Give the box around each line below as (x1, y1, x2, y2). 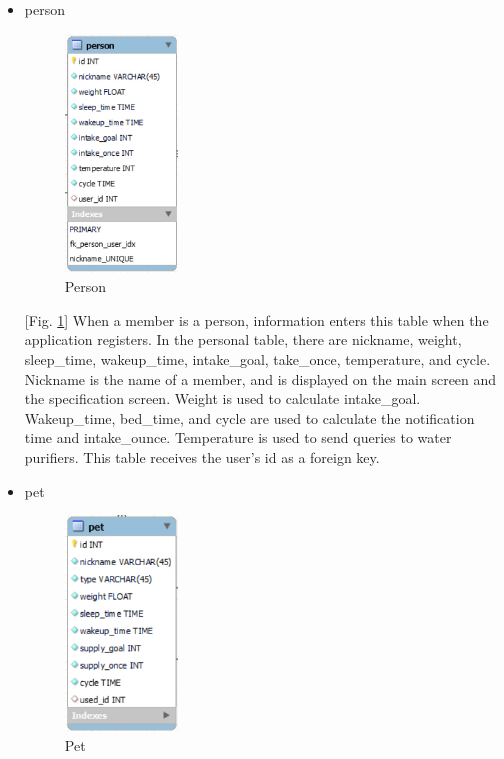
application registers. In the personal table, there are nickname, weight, (24, 329, 462, 350)
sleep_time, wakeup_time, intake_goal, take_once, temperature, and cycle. (24, 348, 491, 369)
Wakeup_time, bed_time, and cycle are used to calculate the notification (24, 407, 475, 428)
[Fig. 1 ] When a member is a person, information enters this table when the (24, 309, 489, 330)
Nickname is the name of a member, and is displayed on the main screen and (24, 368, 497, 389)
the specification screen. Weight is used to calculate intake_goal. (24, 388, 421, 409)
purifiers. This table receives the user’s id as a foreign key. (24, 446, 380, 467)
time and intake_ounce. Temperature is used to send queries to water (24, 427, 452, 448)
